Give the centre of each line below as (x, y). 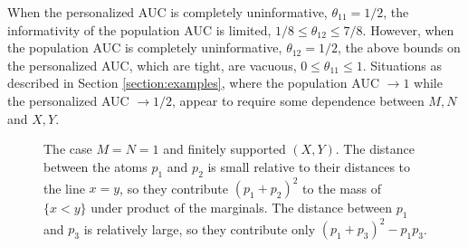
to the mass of (342, 188)
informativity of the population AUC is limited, (139, 29)
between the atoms (96, 166)
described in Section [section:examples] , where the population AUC (194, 83)
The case (68, 149)
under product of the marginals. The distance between (241, 208)
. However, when (408, 29)
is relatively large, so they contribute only (200, 228)
